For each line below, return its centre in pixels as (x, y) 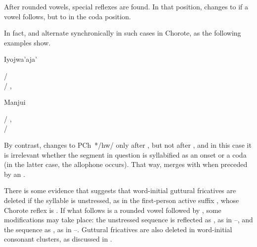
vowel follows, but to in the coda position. (67, 16)
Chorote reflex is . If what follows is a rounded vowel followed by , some (113, 210)
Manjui (15, 102)
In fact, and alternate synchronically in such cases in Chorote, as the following (123, 33)
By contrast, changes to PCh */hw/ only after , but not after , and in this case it (128, 144)
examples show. (27, 42)
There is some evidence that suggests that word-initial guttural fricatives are (120, 190)
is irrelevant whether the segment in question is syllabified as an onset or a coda (125, 154)
